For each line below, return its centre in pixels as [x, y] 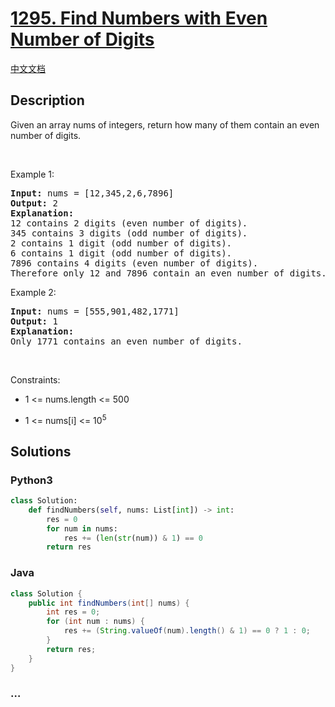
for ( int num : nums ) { [95, 622]
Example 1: [32, 174]
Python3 [31, 480]
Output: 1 [34, 321]
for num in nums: [82, 528]
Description [47, 100]
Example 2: [33, 292]
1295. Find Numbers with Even [139, 18]
